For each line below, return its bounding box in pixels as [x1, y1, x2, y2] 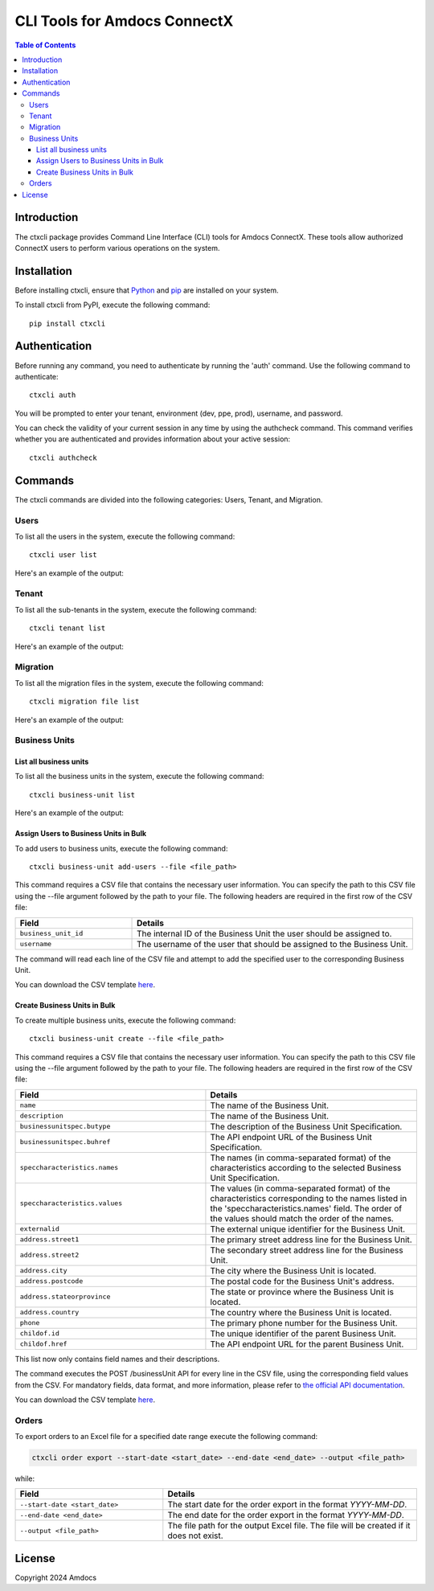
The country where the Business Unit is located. [210, 1306, 392, 1318]
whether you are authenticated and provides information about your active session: [14, 434, 291, 444]
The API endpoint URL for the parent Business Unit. [210, 1339, 404, 1350]
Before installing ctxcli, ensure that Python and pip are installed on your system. [14, 285, 279, 295]
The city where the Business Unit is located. [210, 1265, 377, 1276]
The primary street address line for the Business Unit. [210, 1234, 413, 1245]
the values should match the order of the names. [210, 1212, 394, 1224]
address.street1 [19, 1235, 80, 1244]
